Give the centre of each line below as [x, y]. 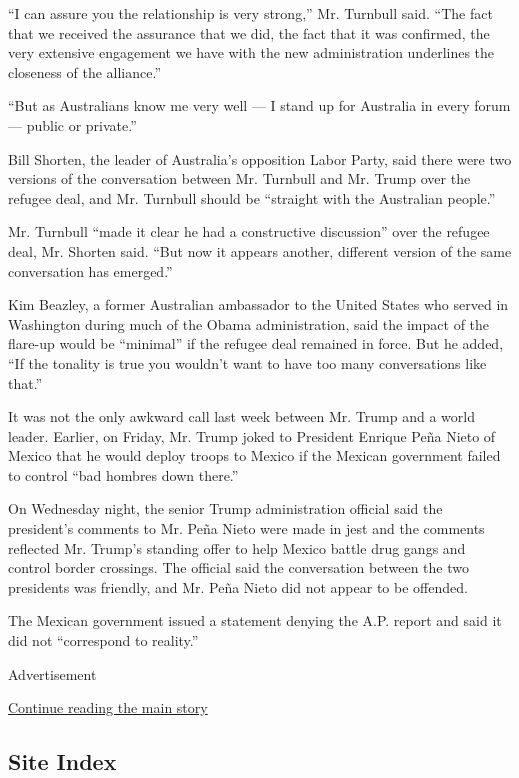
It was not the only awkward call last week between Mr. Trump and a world [241, 416]
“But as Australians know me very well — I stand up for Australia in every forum [259, 105]
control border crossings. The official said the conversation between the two [238, 567]
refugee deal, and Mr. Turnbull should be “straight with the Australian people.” [252, 197]
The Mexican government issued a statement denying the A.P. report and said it [255, 620]
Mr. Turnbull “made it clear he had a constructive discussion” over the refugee [249, 231]
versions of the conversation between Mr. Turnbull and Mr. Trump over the [239, 178]
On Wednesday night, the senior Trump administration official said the [225, 508]
